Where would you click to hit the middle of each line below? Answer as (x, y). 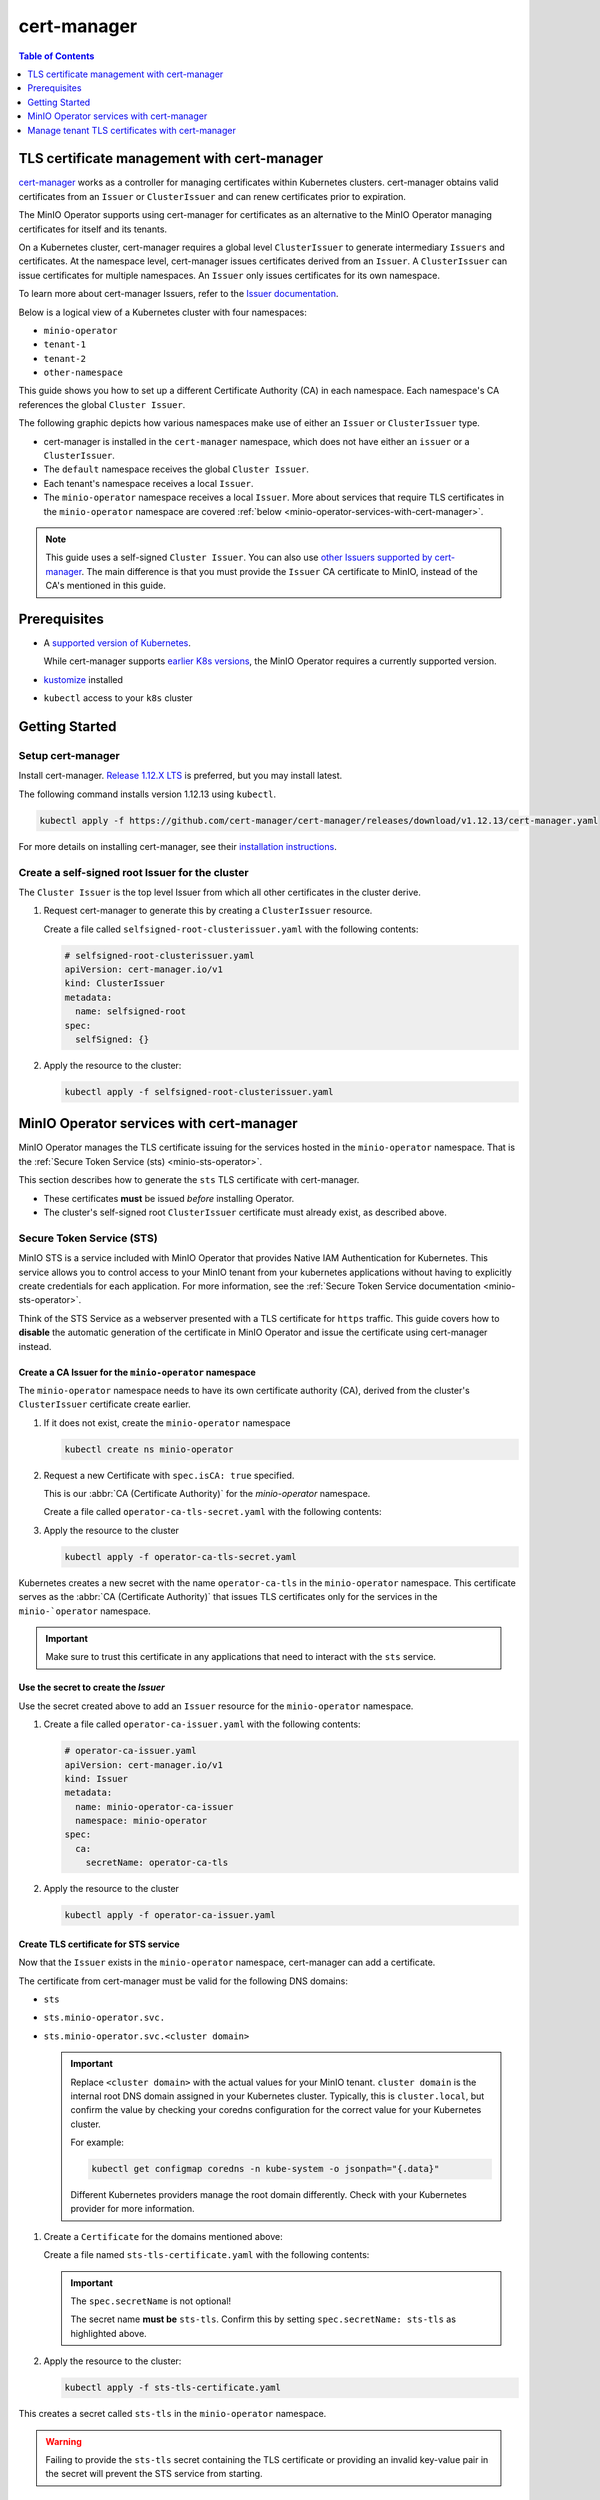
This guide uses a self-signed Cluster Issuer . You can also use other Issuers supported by (239, 557)
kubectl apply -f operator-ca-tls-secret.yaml (180, 1556)
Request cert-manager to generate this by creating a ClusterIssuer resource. (208, 911)
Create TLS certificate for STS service (99, 1944)
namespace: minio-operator (141, 1821)
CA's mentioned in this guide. (106, 586)
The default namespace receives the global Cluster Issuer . (176, 469)
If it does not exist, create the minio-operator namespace (167, 1422)
